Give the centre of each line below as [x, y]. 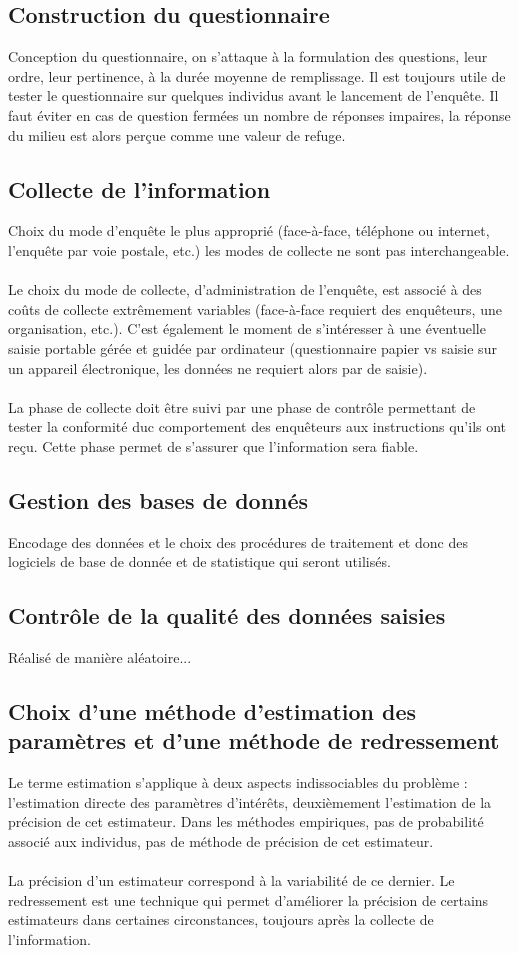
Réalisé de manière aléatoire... [100, 657]
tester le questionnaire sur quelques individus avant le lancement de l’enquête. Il [253, 95]
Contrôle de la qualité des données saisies [227, 615]
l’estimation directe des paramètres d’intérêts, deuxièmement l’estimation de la [250, 801]
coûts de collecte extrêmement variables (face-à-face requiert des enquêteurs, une [255, 308]
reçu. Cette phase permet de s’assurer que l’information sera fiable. [213, 445]
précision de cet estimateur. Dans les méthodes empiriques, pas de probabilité [246, 821]
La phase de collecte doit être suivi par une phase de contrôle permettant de [242, 406]
